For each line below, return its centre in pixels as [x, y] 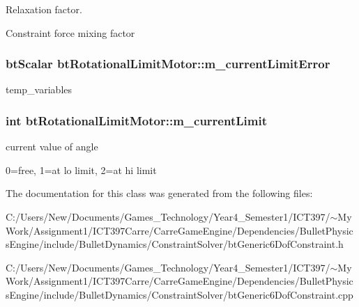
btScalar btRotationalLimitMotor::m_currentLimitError [168, 64]
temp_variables [39, 89]
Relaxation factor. [44, 9]
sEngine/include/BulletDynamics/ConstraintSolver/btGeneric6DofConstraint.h [175, 244]
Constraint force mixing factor [70, 32]
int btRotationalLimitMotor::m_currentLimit [136, 120]
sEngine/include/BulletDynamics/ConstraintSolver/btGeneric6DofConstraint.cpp [179, 294]
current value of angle [52, 147]
